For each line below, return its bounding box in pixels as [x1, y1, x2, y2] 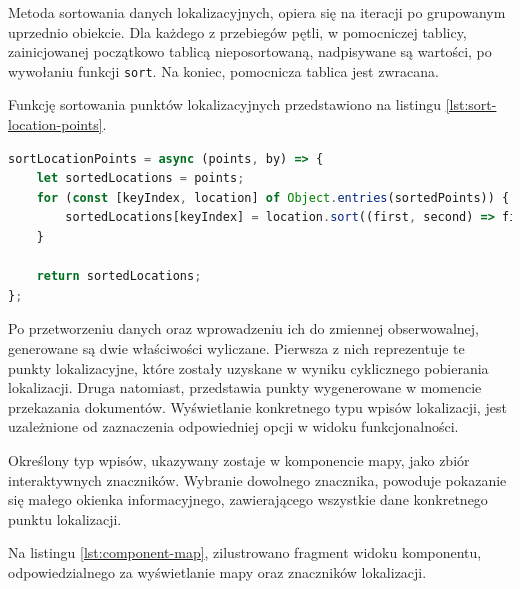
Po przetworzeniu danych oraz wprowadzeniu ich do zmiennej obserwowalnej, [8, 318, 480, 339]
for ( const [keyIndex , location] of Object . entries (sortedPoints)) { [36, 190, 510, 205]
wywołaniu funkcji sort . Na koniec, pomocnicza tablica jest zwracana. [8, 60, 439, 81]
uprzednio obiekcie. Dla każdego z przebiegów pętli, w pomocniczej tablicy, [8, 21, 467, 42]
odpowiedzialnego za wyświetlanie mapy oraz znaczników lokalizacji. [8, 561, 427, 582]
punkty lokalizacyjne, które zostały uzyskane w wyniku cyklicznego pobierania [8, 357, 489, 378]
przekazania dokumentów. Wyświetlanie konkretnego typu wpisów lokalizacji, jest [8, 396, 507, 417]
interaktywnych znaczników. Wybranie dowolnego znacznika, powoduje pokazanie [8, 469, 507, 490]
